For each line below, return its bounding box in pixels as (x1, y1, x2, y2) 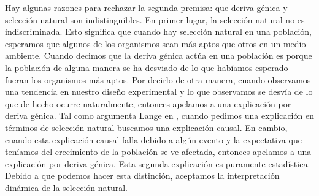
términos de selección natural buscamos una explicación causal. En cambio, (5, 121, 288, 134)
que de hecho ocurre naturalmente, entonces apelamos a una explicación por (5, 97, 291, 110)
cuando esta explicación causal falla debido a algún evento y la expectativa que (5, 133, 302, 146)
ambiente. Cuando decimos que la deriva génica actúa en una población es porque (5, 49, 312, 62)
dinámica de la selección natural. (5, 181, 128, 194)
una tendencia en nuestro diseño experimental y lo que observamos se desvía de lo (5, 85, 313, 98)
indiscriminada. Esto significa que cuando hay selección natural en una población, (5, 25, 312, 38)
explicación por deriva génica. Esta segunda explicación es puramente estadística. (5, 157, 310, 170)
